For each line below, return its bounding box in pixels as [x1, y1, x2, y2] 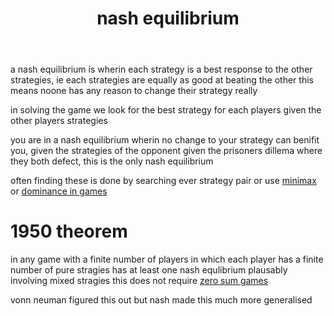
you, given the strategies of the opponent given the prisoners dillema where [10, 145, 323, 157]
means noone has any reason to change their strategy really [10, 85, 258, 97]
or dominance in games [10, 185, 108, 197]
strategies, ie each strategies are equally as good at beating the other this [10, 74, 314, 86]
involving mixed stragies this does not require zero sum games [10, 275, 269, 287]
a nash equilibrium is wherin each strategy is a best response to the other [10, 63, 313, 76]
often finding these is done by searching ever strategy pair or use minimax [10, 175, 317, 187]
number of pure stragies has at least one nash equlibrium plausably [10, 264, 288, 276]
